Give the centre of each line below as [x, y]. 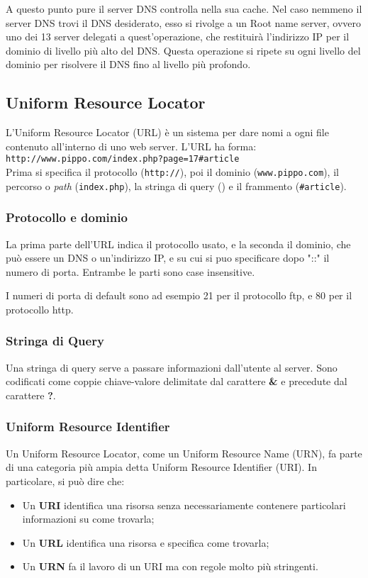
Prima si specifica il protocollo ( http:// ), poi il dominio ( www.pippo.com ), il [172, 172]
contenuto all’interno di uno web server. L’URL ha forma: [131, 146]
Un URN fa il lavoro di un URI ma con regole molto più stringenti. [170, 566]
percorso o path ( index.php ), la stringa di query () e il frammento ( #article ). [176, 185]
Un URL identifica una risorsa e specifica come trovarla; [146, 542]
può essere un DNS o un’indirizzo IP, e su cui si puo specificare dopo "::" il [168, 258]
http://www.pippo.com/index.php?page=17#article [123, 159]
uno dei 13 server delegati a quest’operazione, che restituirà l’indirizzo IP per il [178, 37]
